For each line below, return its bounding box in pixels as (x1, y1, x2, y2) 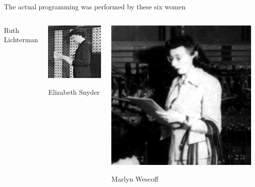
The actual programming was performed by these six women (4, 1, 186, 11)
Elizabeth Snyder (48, 87, 100, 97)
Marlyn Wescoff (111, 173, 158, 184)
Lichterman (4, 34, 38, 45)
